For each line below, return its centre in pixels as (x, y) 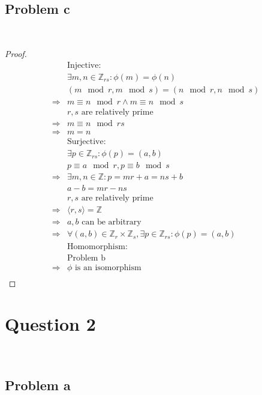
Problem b (86, 258)
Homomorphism (96, 246)
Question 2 (50, 324)
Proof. (16, 54)
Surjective (85, 142)
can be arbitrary (112, 222)
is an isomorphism (108, 267)
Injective (83, 65)
